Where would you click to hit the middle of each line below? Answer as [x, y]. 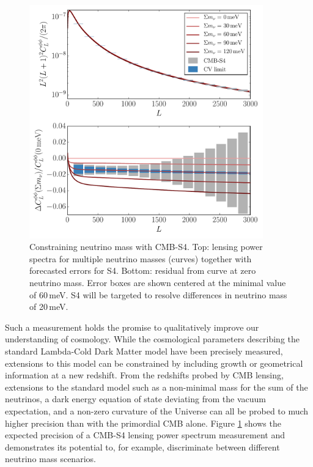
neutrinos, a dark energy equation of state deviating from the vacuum [135, 399]
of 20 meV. [49, 307]
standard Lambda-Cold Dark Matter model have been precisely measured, [144, 351]
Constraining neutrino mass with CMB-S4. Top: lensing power [146, 247]
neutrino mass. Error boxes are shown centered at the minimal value [158, 282]
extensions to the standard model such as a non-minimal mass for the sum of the [156, 387]
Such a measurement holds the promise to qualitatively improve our [132, 327]
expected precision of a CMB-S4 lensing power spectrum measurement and [145, 435]
